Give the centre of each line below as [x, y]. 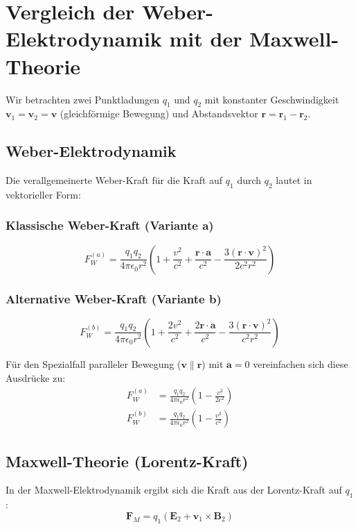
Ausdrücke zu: [36, 377]
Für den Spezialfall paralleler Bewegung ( [93, 363]
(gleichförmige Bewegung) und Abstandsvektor [159, 114]
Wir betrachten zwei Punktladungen [82, 99]
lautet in [294, 180]
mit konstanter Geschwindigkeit [272, 99]
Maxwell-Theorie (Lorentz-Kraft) [127, 461]
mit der [206, 39]
